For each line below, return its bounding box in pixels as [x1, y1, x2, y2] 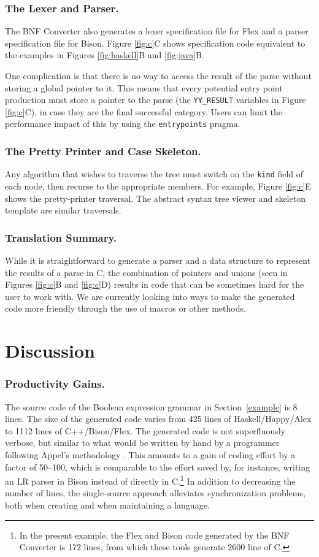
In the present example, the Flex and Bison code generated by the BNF [19, 528, 290, 541]
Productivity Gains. [5, 376, 105, 391]
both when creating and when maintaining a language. [5, 498, 210, 511]
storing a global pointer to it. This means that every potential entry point [5, 81, 283, 94]
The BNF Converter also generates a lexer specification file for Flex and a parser [5, 25, 309, 37]
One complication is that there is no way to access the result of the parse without [5, 69, 312, 82]
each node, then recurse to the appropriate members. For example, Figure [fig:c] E [5, 179, 311, 192]
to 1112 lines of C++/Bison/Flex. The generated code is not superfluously [5, 424, 286, 437]
